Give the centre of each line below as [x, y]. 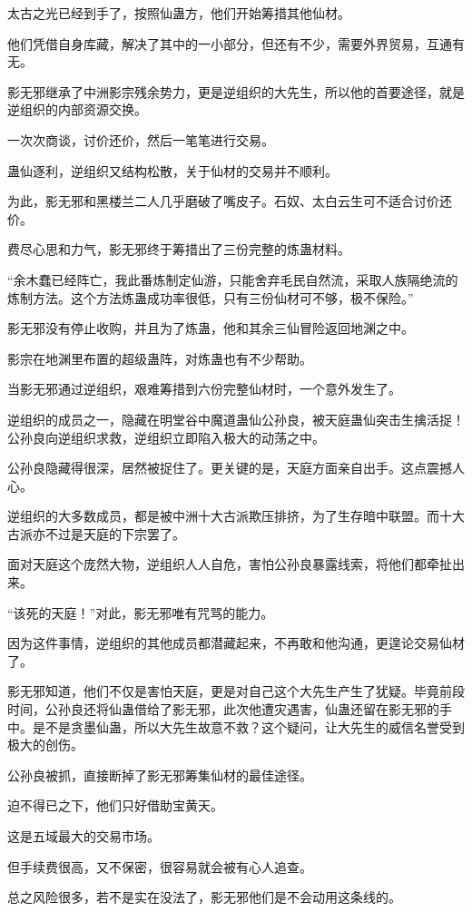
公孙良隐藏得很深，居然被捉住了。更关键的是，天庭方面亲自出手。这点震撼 [230, 468]
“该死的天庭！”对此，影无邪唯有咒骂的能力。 [141, 612]
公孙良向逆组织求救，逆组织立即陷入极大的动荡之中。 [166, 437]
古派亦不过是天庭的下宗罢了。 [96, 533]
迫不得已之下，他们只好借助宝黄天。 [115, 805]
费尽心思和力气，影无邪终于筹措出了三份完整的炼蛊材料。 [179, 249]
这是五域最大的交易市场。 [84, 836]
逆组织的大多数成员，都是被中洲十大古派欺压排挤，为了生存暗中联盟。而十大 [236, 516]
